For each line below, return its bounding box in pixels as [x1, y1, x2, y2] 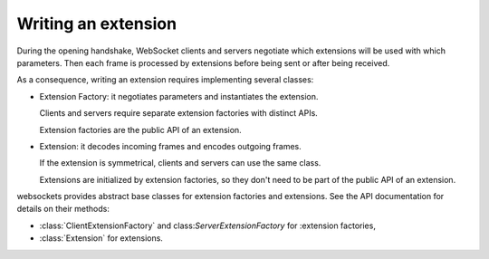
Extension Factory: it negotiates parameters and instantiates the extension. [39, 91, 319, 101]
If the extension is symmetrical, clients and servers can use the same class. [39, 158, 321, 168]
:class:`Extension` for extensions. [39, 233, 163, 244]
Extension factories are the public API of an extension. [39, 124, 242, 135]
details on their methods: [16, 204, 110, 215]
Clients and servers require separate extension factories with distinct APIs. [39, 108, 319, 119]
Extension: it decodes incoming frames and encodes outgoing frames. [39, 140, 302, 151]
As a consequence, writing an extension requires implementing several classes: [16, 74, 314, 85]
